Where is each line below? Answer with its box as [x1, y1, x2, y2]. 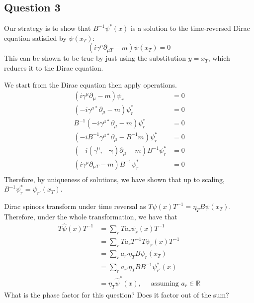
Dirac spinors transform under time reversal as [4, 201, 146, 211]
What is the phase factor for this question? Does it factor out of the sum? [4, 289, 229, 300]
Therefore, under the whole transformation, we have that [4, 211, 177, 222]
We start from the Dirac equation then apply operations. [4, 79, 177, 90]
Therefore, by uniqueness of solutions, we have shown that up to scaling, [4, 174, 225, 184]
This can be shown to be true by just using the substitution [4, 53, 186, 63]
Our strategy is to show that [4, 23, 91, 33]
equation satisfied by [4, 32, 67, 43]
